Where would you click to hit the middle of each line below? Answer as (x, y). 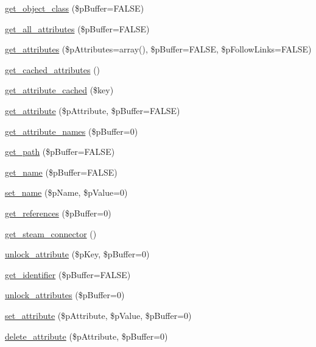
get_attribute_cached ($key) (59, 90)
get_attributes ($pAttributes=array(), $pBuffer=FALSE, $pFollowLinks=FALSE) (158, 49)
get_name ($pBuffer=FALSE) (61, 172)
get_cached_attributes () (53, 69)
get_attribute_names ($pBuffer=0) (72, 131)
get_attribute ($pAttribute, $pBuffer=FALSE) (93, 110)
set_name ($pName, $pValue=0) (66, 192)
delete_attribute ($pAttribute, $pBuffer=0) (86, 336)
